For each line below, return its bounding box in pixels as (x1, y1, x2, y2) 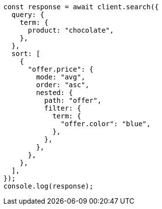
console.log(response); (3, 182, 94, 190)
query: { (11, 11, 45, 19)
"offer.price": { (28, 65, 94, 73)
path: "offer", (44, 96, 102, 104)
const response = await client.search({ (3, 3, 159, 11)
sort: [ (11, 50, 40, 57)
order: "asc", (36, 81, 90, 89)
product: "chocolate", (28, 26, 114, 34)
